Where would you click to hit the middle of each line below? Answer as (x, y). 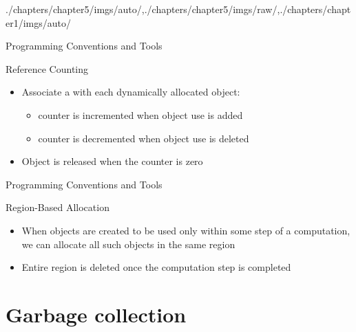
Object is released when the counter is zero (112, 161)
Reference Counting (47, 68)
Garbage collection (96, 314)
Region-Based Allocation (57, 207)
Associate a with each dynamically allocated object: (131, 92)
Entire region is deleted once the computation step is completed (156, 267)
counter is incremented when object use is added (140, 114)
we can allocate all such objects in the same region (128, 244)
